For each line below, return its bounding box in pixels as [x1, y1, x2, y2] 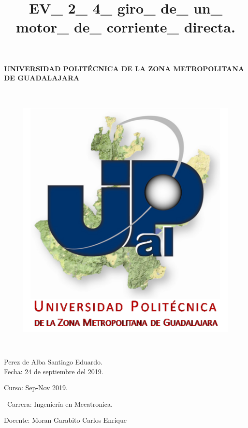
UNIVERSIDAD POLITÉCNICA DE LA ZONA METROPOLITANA [4, 63, 244, 73]
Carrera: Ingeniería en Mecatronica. [7, 398, 113, 409]
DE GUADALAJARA [4, 73, 80, 83]
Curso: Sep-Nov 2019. [4, 382, 68, 393]
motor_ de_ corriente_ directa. [16, 17, 235, 37]
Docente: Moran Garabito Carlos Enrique [4, 415, 127, 425]
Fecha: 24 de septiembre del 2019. [4, 366, 103, 376]
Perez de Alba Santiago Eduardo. [4, 357, 102, 366]
